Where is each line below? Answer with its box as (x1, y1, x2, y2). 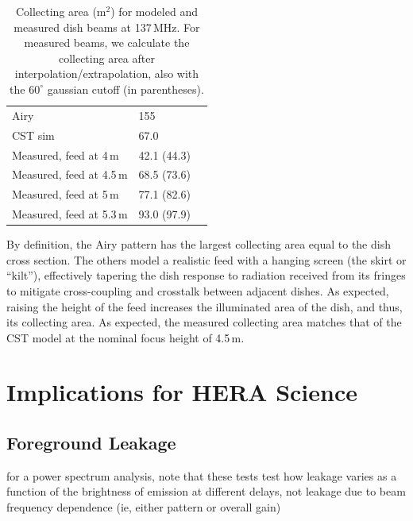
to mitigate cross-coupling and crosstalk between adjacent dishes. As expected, (6, 282, 389, 299)
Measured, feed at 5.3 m (12, 206, 128, 222)
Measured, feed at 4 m (12, 146, 119, 163)
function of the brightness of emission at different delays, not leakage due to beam (6, 483, 406, 500)
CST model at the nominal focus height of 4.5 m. (6, 329, 245, 345)
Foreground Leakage (6, 430, 176, 455)
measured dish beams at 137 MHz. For (14, 18, 200, 35)
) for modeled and (110, 3, 198, 19)
